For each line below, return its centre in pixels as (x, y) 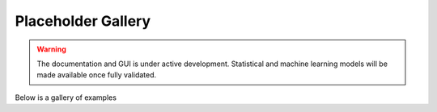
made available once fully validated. (97, 75)
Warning (51, 49)
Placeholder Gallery (83, 21)
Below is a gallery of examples (66, 97)
